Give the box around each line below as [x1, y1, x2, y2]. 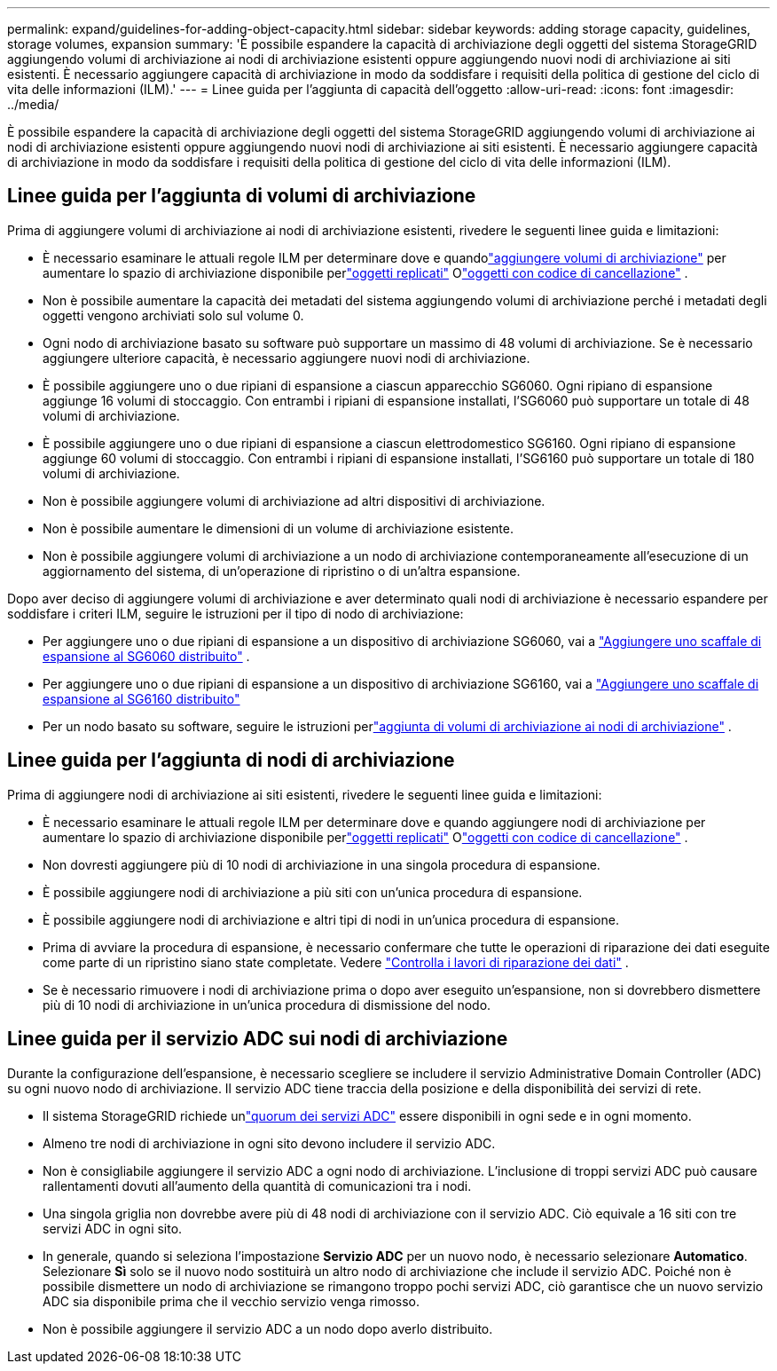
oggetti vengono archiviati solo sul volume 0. [43, 307, 304, 323]
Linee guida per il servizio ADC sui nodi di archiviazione [7, 1028, 508, 1051]
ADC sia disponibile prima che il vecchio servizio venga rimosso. [43, 1293, 420, 1309]
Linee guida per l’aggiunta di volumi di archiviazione [7, 185, 476, 208]
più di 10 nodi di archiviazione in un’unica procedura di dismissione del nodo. [43, 997, 491, 1012]
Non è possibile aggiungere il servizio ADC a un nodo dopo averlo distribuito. [43, 1320, 493, 1336]
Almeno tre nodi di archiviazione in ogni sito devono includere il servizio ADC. [43, 1135, 496, 1151]
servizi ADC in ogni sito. [43, 1220, 183, 1236]
